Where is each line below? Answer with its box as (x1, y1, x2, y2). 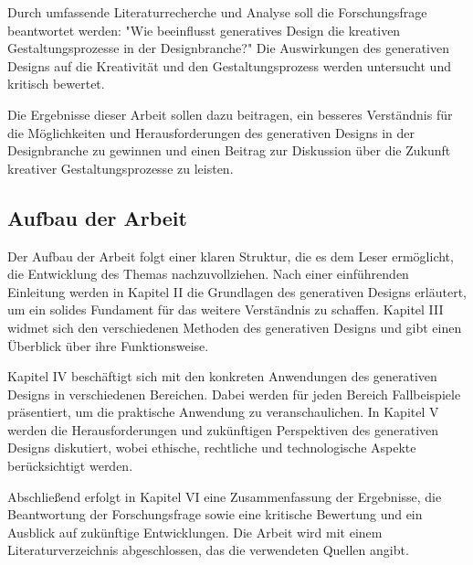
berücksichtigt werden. (7, 456, 133, 475)
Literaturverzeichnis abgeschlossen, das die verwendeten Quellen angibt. (7, 540, 409, 560)
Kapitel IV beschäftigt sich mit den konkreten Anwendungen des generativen (7, 367, 437, 386)
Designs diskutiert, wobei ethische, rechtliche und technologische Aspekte (7, 438, 416, 457)
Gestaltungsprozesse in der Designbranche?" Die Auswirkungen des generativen (7, 38, 449, 58)
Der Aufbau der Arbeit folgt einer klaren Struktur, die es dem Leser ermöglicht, (7, 246, 454, 265)
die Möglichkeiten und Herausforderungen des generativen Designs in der (7, 123, 415, 142)
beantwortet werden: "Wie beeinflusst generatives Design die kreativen (7, 20, 401, 39)
